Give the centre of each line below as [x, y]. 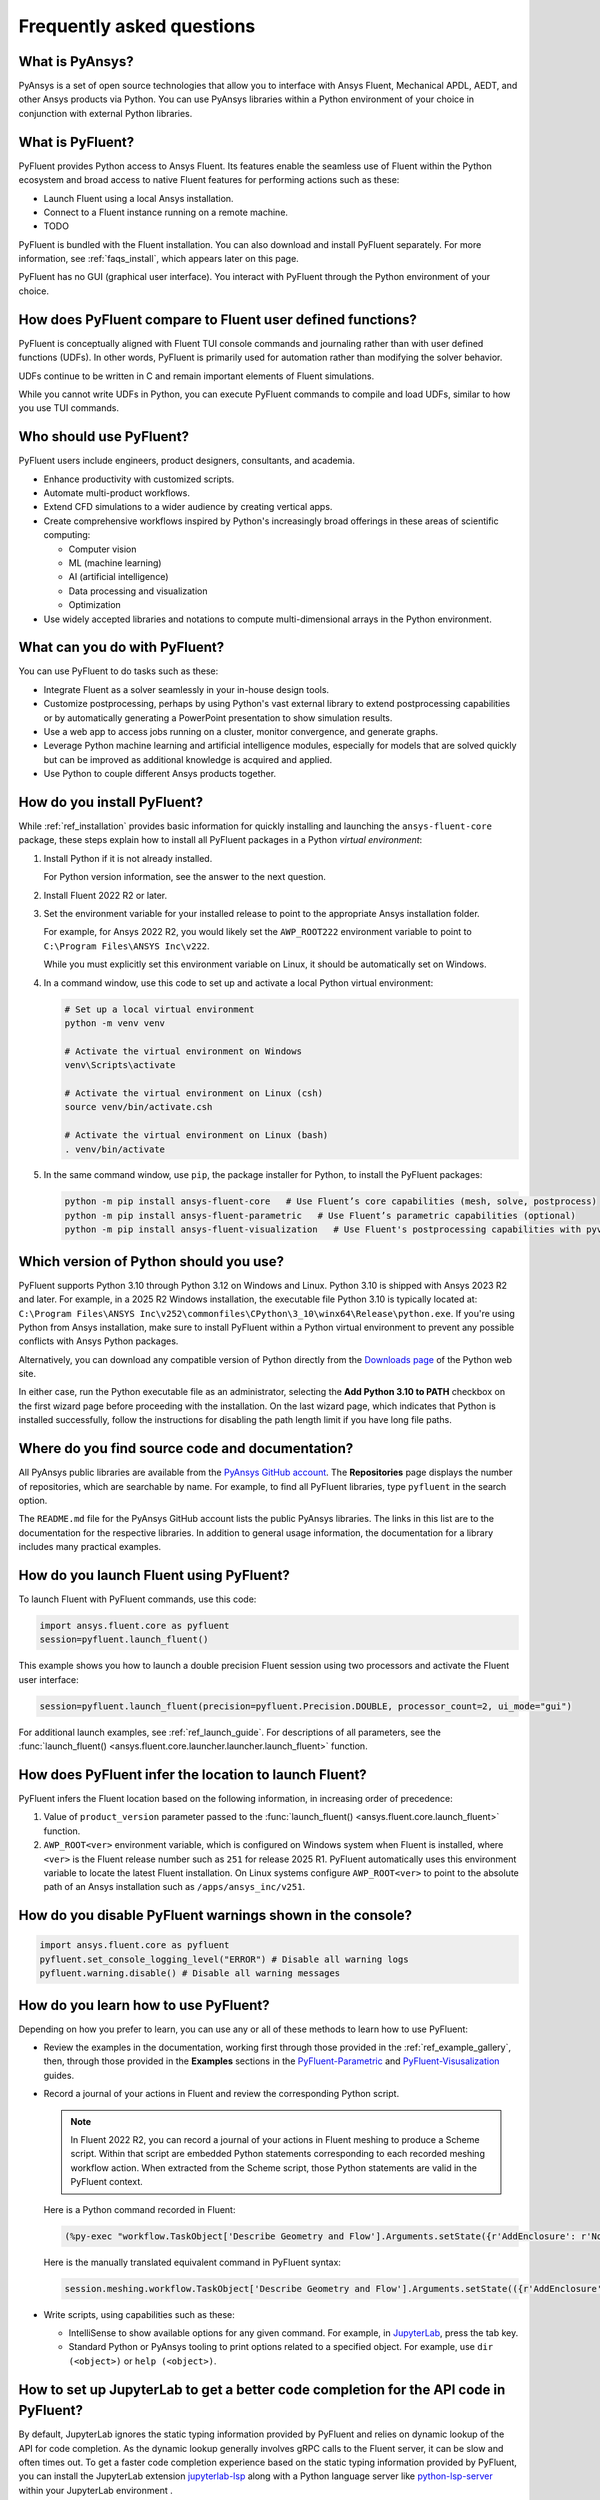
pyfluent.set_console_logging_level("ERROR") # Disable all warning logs [224, 1959]
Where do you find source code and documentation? [186, 1448]
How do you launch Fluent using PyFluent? [154, 1575]
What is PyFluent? [76, 141]
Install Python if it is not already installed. [128, 858]
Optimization [95, 605]
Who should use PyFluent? [104, 436]
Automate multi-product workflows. [116, 493]
